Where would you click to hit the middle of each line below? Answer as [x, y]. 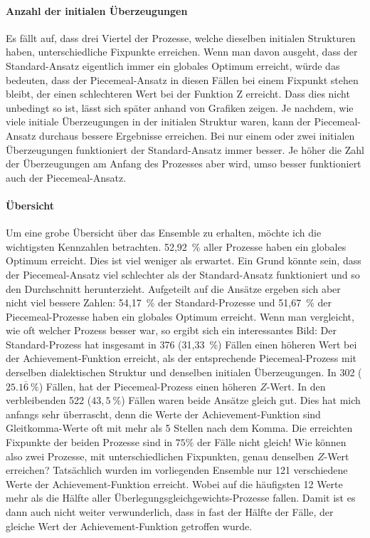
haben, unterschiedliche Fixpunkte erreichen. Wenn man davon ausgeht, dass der [182, 52]
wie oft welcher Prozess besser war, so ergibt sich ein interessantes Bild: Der [171, 330]
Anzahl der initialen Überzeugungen [97, 10]
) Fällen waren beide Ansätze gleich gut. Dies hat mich [241, 400]
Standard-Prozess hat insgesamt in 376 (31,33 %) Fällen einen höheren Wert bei [181, 344]
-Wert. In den [296, 386]
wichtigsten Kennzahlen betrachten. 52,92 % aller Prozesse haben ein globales [176, 246]
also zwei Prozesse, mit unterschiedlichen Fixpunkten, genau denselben [160, 456]
